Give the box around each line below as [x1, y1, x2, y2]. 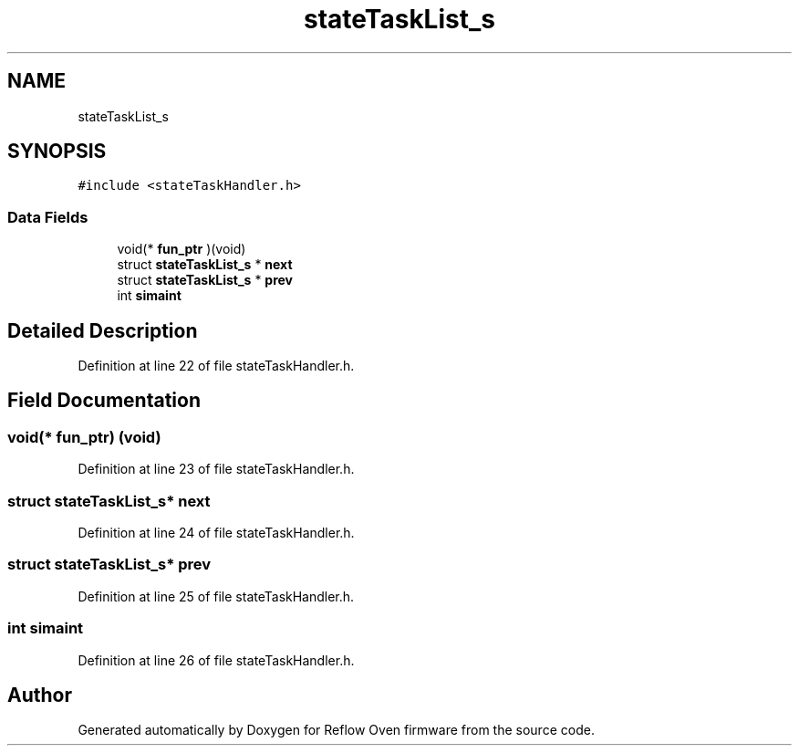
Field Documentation [7, 389, 201, 413]
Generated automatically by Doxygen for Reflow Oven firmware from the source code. [78, 722, 595, 738]
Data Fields [7, 207, 88, 226]
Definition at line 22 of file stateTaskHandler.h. [78, 358, 355, 374]
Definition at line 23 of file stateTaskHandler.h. [78, 461, 355, 477]
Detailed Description [7, 319, 198, 342]
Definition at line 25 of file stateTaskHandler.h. [78, 588, 355, 604]
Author [7, 683, 72, 706]
